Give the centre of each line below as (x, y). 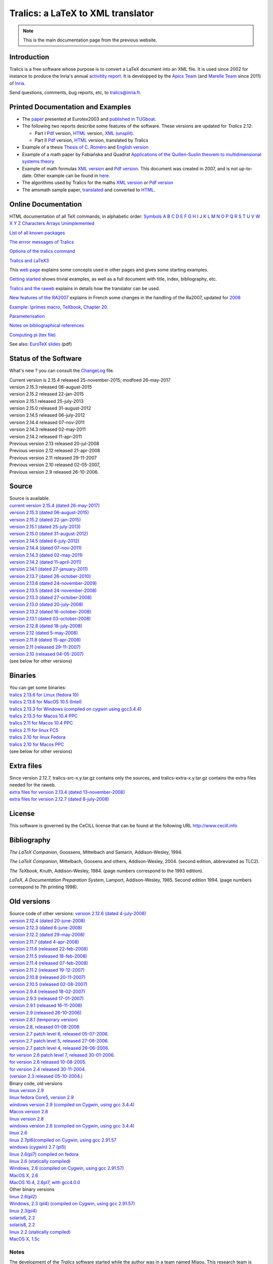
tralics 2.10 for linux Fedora (37, 737)
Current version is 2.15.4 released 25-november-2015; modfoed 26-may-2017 (90, 380)
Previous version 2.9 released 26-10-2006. (54, 472)
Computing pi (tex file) (33, 335)
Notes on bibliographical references (47, 326)
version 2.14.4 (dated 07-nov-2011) (45, 548)
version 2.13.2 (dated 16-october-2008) (50, 611)
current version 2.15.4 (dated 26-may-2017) (55, 505)
